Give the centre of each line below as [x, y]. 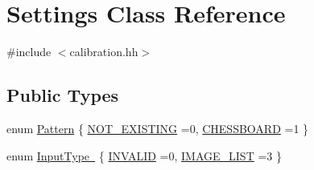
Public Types [63, 95]
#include [29, 52]
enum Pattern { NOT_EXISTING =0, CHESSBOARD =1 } [158, 128]
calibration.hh [104, 52]
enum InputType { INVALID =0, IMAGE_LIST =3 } [144, 155]
